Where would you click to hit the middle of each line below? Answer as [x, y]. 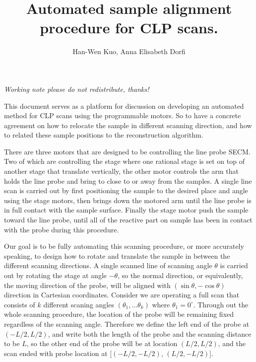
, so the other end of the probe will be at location [102, 343]
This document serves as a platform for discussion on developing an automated [124, 106]
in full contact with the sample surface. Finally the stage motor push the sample [126, 210]
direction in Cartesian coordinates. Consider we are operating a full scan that [122, 295]
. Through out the [221, 304]
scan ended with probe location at [56, 353]
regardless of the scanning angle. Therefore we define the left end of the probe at [127, 324]
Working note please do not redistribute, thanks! [77, 89]
